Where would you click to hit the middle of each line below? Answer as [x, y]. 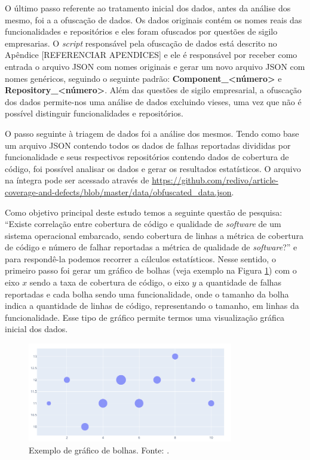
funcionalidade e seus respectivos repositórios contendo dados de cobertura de [147, 157]
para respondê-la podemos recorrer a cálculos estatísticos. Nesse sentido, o [140, 258]
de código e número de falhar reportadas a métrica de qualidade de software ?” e [151, 247]
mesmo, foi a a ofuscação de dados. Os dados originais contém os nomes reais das [154, 19]
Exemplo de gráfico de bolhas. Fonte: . [99, 450]
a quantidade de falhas [240, 282]
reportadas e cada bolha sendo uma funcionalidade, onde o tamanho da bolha [147, 294]
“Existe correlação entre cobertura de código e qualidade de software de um [143, 224]
